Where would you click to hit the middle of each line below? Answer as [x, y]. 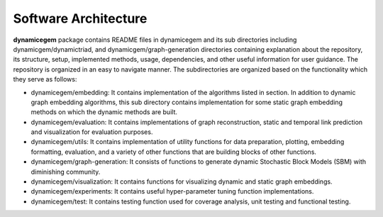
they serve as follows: [45, 79]
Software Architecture [80, 18]
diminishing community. [66, 172]
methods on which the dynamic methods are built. [104, 112]
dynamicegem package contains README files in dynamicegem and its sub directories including [155, 40]
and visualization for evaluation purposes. [92, 132]
